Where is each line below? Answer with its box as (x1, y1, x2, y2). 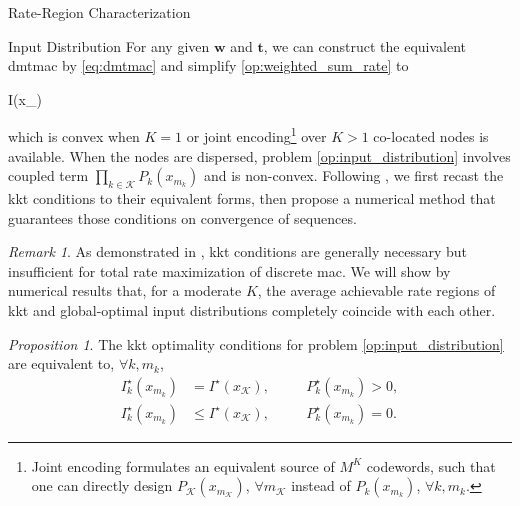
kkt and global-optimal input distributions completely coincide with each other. (8, 299, 496, 320)
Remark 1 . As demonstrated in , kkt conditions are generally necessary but (8, 241, 468, 262)
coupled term (8, 165, 89, 186)
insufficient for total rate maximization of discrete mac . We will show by (8, 260, 451, 281)
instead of (291, 475, 351, 496)
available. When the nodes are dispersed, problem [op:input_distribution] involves (8, 145, 511, 166)
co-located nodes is (373, 126, 489, 147)
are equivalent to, (8, 353, 115, 374)
